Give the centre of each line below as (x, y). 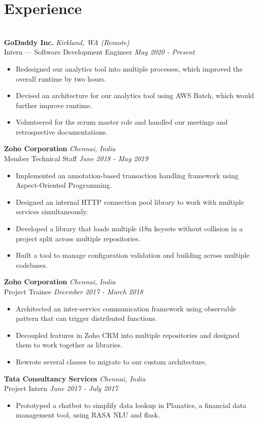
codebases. (32, 265)
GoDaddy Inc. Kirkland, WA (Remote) (67, 42)
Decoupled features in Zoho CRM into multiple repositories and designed (128, 335)
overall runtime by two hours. (61, 78)
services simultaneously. (52, 211)
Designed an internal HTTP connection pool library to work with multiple (130, 201)
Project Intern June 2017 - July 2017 (61, 388)
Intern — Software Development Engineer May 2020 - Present (99, 52)
